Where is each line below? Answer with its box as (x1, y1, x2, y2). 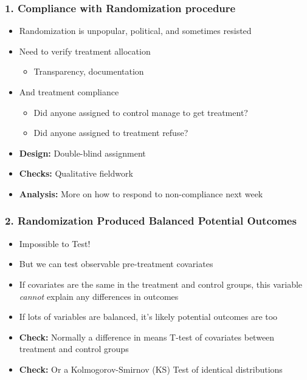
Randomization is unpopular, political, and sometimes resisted (19, 24, 252, 37)
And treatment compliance (19, 86, 119, 98)
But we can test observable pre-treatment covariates (19, 257, 213, 270)
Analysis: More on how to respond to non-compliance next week (19, 187, 263, 200)
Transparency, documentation (33, 65, 144, 78)
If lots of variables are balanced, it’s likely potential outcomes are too (19, 310, 278, 323)
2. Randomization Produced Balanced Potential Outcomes (5, 213, 297, 228)
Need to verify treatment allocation (19, 44, 151, 57)
